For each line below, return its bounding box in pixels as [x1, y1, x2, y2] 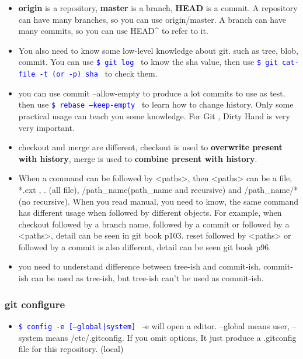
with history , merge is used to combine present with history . [18, 152, 257, 164]
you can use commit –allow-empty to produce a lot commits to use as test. [18, 87, 285, 99]
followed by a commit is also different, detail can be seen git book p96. [18, 240, 271, 253]
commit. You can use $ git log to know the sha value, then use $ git [18, 56, 278, 68]
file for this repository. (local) [18, 343, 124, 355]
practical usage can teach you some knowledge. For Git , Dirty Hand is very [18, 109, 290, 122]
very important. [18, 121, 75, 133]
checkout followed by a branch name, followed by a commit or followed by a [18, 218, 290, 230]
